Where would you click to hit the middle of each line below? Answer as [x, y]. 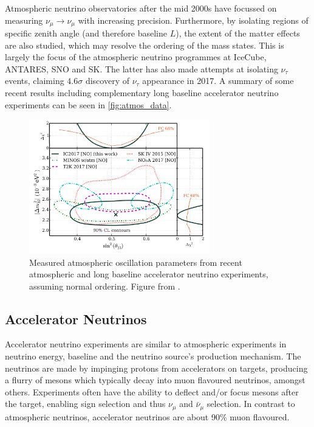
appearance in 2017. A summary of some [218, 81]
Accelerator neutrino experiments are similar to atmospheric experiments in [146, 344]
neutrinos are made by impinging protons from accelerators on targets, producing [156, 368]
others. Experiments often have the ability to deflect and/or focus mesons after [152, 391]
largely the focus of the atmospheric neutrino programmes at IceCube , [136, 57]
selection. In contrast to [251, 404]
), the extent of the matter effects [238, 33]
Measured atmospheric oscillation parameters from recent [136, 262]
